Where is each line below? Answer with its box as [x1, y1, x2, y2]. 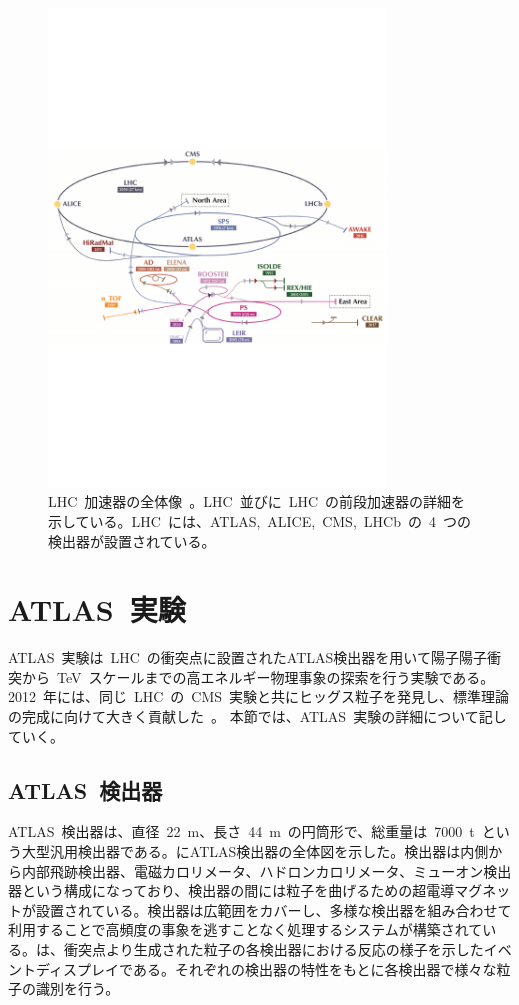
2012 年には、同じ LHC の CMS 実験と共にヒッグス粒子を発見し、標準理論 [8, 686, 510, 707]
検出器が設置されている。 [48, 530, 216, 551]
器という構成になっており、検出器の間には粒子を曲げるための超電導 [8, 880, 455, 901]
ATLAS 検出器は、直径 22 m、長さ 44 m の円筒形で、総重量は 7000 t [8, 821, 475, 842]
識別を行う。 [35, 978, 120, 999]
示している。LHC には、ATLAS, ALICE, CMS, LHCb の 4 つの [48, 510, 471, 531]
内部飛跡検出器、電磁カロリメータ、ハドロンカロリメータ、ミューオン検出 [21, 860, 512, 881]
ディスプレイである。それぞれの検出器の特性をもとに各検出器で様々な [35, 958, 497, 979]
